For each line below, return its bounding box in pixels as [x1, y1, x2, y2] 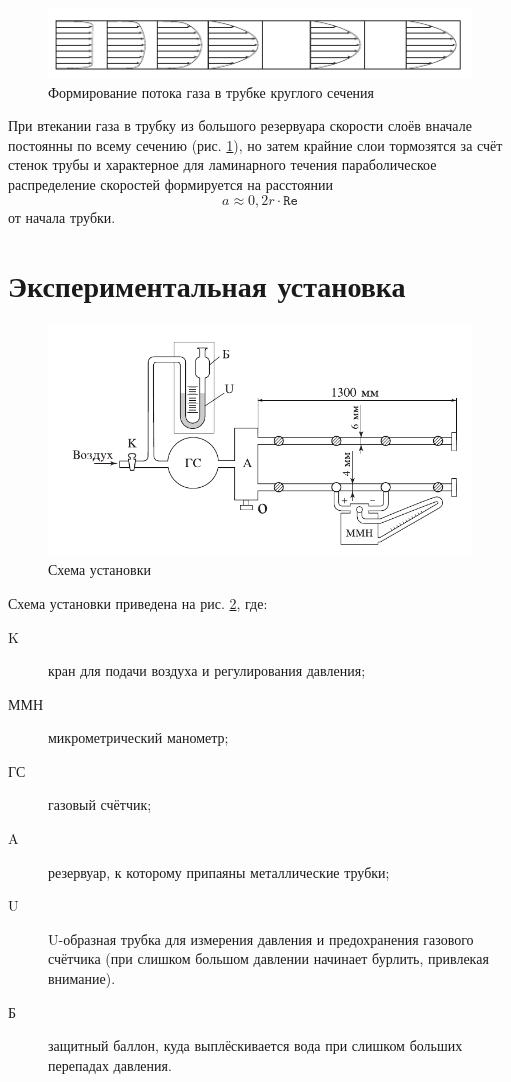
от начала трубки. [8, 206, 116, 227]
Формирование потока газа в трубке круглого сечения [48, 81, 375, 102]
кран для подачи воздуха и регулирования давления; [48, 660, 366, 681]
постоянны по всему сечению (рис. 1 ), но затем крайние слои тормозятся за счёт [8, 134, 503, 155]
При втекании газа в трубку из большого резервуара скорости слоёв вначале [8, 115, 472, 136]
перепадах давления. [48, 1054, 172, 1075]
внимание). [48, 968, 116, 989]
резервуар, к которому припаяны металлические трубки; [48, 861, 390, 882]
